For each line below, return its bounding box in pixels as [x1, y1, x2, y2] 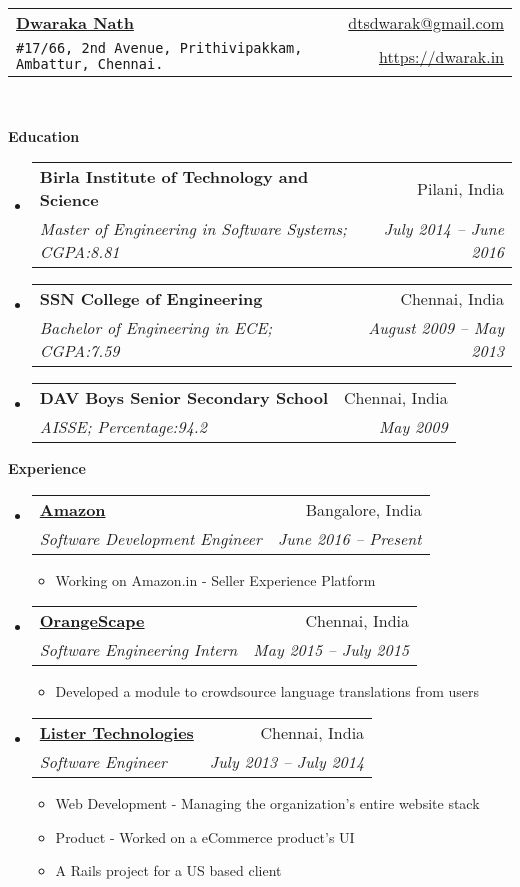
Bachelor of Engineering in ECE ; [39, 316, 273, 340]
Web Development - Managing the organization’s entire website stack [55, 792, 480, 813]
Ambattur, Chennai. [16, 56, 164, 72]
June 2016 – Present [277, 526, 422, 550]
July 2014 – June [383, 217, 504, 241]
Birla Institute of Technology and [39, 165, 309, 189]
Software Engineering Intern [39, 638, 238, 662]
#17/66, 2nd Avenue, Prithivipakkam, [16, 40, 303, 56]
